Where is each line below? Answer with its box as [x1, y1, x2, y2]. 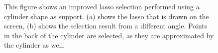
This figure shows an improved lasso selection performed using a [4, 1, 200, 11]
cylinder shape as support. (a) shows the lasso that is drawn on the [4, 11, 209, 21]
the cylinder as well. [4, 40, 65, 50]
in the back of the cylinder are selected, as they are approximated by [4, 30, 214, 40]
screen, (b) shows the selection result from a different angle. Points [4, 21, 208, 31]
